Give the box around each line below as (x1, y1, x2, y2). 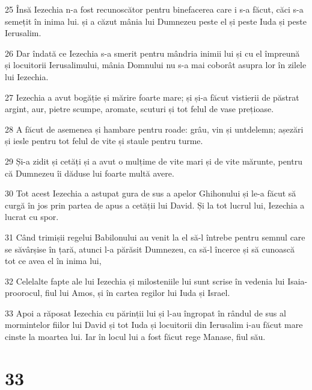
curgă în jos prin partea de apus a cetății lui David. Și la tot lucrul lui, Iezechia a (5, 198, 305, 211)
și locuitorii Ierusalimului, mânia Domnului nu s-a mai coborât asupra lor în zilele (5, 58, 307, 71)
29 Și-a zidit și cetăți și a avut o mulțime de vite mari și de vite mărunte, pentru (5, 154, 302, 167)
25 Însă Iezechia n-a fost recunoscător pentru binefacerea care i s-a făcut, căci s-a (5, 3, 304, 15)
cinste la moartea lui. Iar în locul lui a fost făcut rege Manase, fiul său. (5, 330, 266, 343)
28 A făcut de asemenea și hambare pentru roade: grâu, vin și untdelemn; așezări (5, 122, 304, 135)
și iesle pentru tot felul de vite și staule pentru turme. (5, 134, 203, 147)
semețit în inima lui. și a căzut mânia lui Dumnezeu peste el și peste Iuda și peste (5, 14, 307, 27)
